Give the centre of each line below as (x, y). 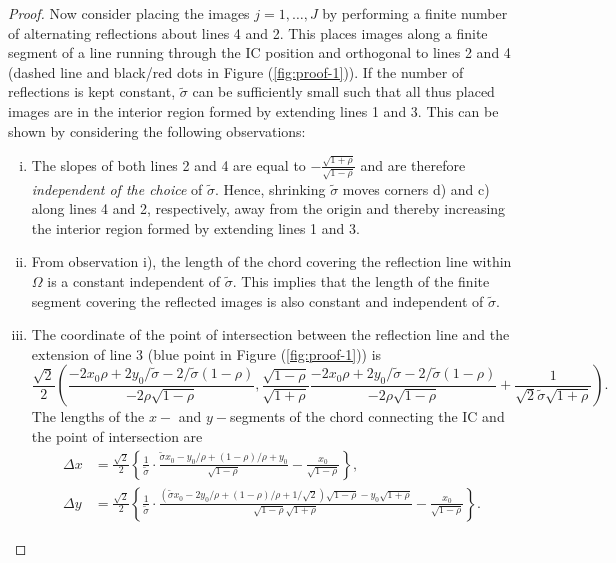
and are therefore (413, 164)
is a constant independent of (134, 280)
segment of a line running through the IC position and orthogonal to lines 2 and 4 (259, 52)
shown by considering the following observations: (157, 130)
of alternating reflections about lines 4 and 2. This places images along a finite (248, 32)
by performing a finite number (415, 13)
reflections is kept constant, (92, 91)
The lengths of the (88, 416)
